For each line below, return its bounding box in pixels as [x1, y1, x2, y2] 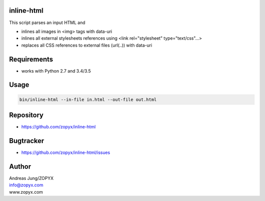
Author [9, 162, 31, 171]
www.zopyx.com [9, 189, 43, 195]
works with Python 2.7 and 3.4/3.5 [21, 68, 91, 74]
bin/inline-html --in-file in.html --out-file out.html [19, 97, 157, 102]
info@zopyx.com [9, 182, 44, 188]
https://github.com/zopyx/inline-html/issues [21, 150, 110, 155]
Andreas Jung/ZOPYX [9, 175, 54, 181]
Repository [9, 111, 44, 119]
